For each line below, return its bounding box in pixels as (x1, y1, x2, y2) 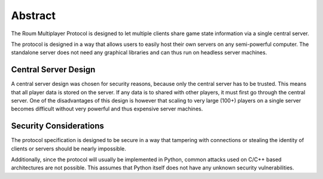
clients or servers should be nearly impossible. (11, 145, 127, 152)
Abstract (11, 9, 56, 22)
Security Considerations (11, 121, 105, 131)
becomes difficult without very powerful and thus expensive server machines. (11, 105, 203, 113)
